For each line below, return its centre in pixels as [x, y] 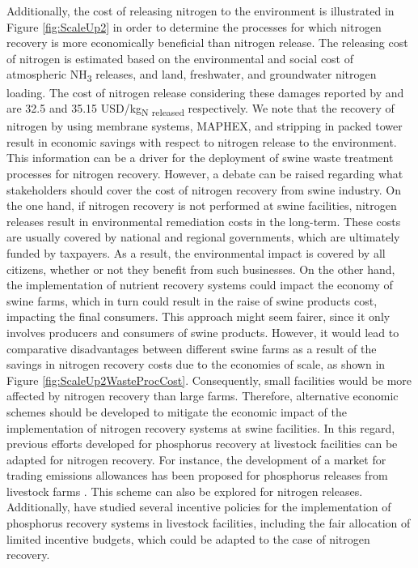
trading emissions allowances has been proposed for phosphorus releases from [197, 475]
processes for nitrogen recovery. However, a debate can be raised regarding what [205, 173]
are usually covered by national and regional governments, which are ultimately [203, 237]
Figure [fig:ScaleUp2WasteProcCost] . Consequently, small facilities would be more [209, 380]
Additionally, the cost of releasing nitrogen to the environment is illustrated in [201, 11]
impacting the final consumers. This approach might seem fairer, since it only [198, 316]
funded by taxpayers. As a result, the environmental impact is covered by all [196, 252]
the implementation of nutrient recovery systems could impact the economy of [200, 285]
